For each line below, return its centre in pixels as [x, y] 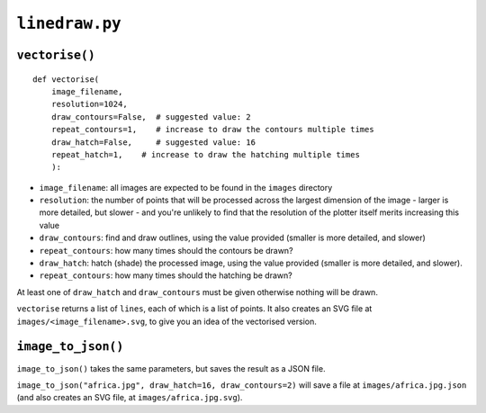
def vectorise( [66, 79]
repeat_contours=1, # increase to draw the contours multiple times [212, 130]
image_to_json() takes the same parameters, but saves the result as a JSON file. [171, 368]
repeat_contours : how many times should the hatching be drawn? [166, 275]
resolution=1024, [89, 104]
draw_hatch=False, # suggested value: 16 [153, 142]
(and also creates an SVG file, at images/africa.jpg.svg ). [130, 398]
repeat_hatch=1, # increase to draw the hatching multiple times [205, 154]
